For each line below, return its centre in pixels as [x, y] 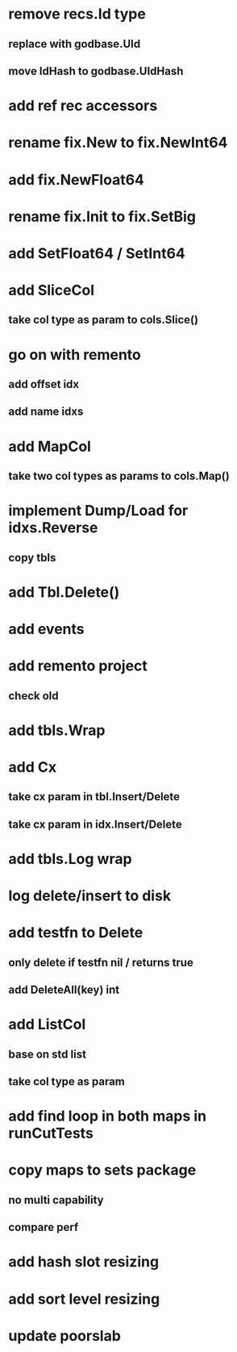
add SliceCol [52, 290]
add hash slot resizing [84, 1262]
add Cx [33, 767]
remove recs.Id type [77, 14]
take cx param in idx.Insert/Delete [96, 824]
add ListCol [47, 1024]
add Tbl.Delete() [64, 592]
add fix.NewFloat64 [77, 179]
